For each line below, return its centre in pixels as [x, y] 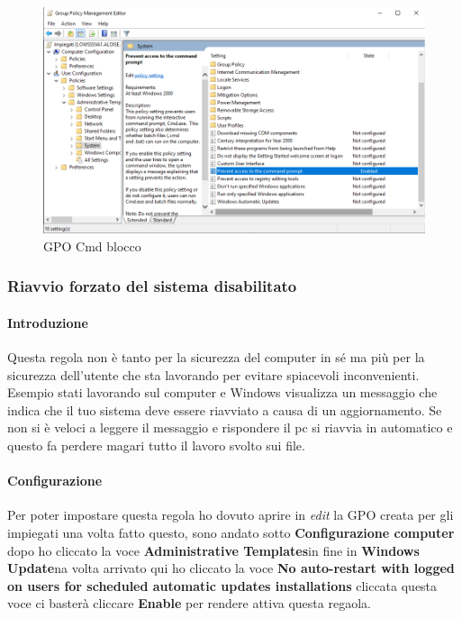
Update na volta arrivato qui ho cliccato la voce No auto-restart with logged [231, 568]
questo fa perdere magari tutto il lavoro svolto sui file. [156, 445]
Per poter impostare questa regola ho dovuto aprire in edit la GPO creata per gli [231, 515]
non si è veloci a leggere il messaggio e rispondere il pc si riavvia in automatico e [230, 427]
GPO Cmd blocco [92, 245]
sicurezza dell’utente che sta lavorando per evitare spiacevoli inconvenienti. [213, 374]
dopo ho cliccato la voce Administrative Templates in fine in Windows [213, 550]
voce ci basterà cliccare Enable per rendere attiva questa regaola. [189, 603]
